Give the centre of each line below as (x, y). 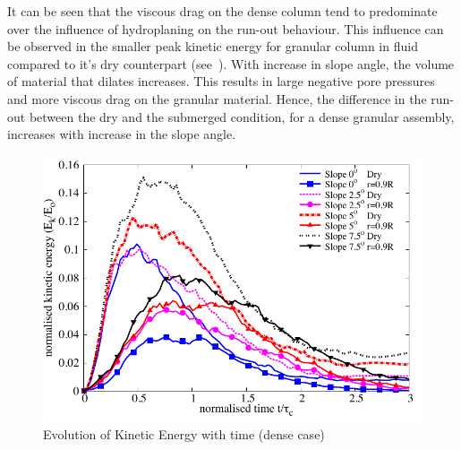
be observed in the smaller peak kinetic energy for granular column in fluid (213, 46)
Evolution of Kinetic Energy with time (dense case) (184, 434)
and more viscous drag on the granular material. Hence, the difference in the (217, 98)
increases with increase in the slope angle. (122, 134)
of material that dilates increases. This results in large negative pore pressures (221, 81)
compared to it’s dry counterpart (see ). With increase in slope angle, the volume (231, 63)
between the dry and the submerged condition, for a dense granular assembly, (242, 116)
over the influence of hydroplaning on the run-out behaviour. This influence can (226, 28)
